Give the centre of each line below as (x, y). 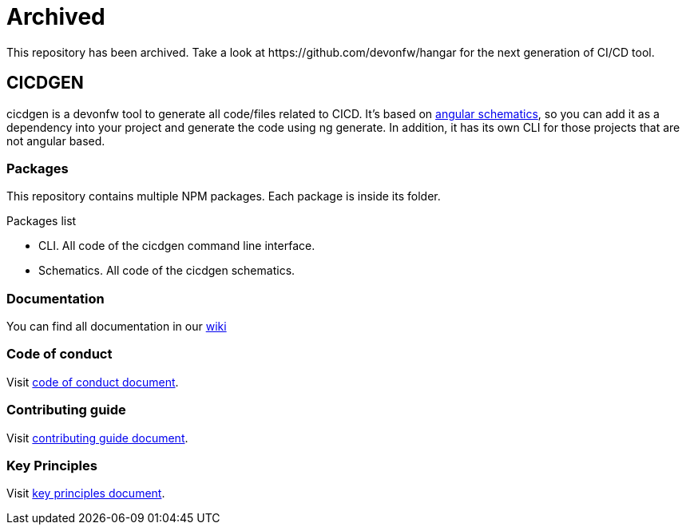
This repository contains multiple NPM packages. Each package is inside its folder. (224, 196)
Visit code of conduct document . (93, 382)
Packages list (42, 221)
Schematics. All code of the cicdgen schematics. (167, 271)
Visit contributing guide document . (97, 438)
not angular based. (56, 141)
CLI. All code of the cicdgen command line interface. (177, 246)
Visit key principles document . (86, 493)
